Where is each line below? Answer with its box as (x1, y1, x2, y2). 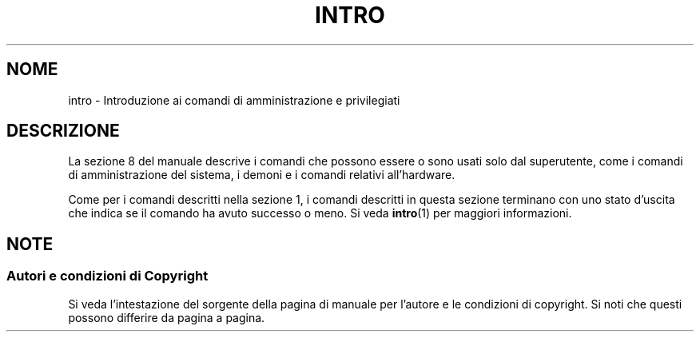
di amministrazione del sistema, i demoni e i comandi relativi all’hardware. (68, 168, 455, 182)
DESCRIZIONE (6, 121, 120, 141)
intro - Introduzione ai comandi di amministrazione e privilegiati (68, 93, 400, 107)
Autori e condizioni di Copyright (6, 268, 209, 284)
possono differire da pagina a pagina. (68, 310, 265, 324)
